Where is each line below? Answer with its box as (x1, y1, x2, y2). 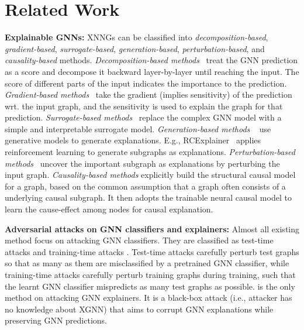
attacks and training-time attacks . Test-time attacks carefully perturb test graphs (5, 245, 299, 257)
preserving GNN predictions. (5, 314, 107, 326)
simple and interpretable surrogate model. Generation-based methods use (5, 122, 271, 135)
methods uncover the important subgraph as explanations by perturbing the (5, 157, 280, 169)
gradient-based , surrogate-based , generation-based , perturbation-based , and (5, 42, 265, 54)
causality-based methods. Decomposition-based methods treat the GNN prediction (5, 54, 298, 66)
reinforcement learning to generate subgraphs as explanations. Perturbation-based (5, 146, 295, 158)
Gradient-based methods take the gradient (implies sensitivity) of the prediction (5, 88, 292, 101)
